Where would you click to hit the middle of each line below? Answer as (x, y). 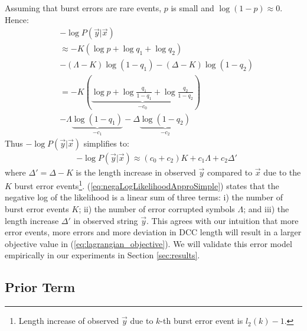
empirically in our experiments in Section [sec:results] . (102, 255)
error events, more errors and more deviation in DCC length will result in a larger (153, 232)
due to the (282, 172)
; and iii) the (266, 208)
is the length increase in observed (136, 172)
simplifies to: (106, 143)
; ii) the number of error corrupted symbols (157, 208)
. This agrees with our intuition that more (223, 220)
